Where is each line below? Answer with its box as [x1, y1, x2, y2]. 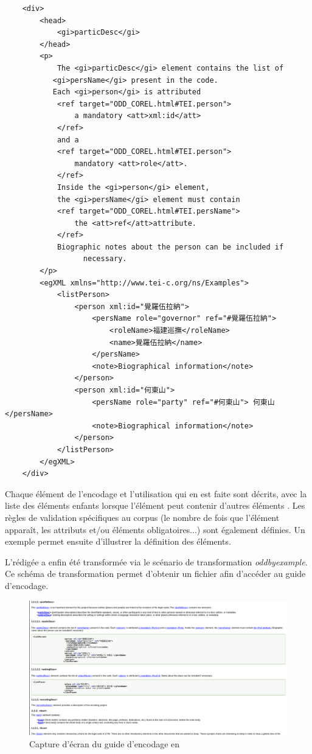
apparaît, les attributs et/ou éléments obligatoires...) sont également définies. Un [5, 523, 305, 536]
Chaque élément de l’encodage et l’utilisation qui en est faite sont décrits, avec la [5, 487, 307, 500]
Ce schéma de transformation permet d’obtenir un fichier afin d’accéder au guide [5, 567, 306, 580]
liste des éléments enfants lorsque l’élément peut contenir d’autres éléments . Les [5, 499, 305, 512]
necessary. [83, 254, 127, 264]
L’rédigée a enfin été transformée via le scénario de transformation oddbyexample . [5, 555, 308, 568]
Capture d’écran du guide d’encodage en [29, 738, 180, 750]
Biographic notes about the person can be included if [57, 242, 284, 251]
